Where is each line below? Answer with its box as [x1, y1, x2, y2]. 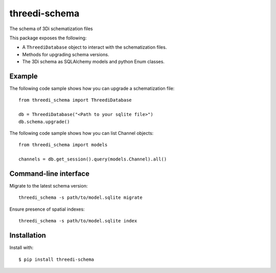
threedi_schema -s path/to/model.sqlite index [18, 218, 137, 224]
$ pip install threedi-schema [18, 256, 95, 262]
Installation [9, 231, 46, 240]
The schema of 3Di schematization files [9, 26, 93, 32]
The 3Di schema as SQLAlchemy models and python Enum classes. [22, 59, 165, 65]
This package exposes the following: [9, 35, 87, 41]
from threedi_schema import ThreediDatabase [18, 97, 132, 103]
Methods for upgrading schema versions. [22, 51, 109, 57]
